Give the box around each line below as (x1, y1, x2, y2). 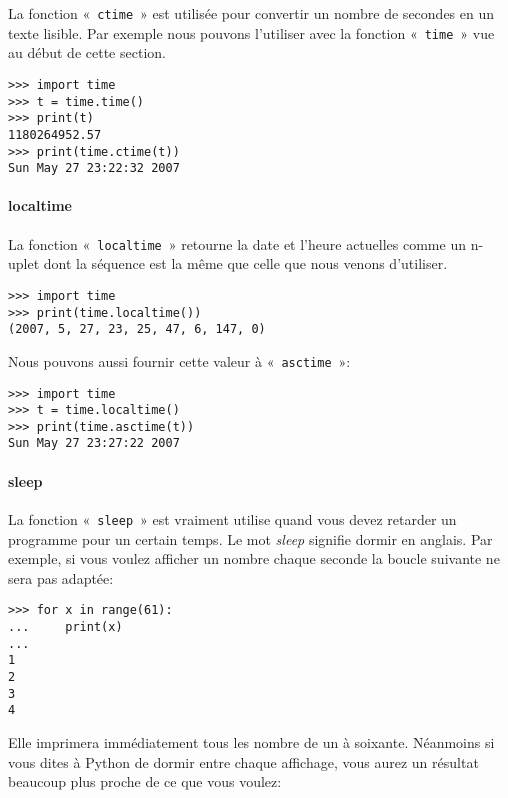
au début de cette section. (8, 42, 166, 63)
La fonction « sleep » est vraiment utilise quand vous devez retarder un (8, 508, 457, 529)
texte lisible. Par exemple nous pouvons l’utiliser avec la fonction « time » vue (8, 22, 495, 43)
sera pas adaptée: (8, 567, 114, 588)
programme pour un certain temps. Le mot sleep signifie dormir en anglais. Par (8, 528, 493, 549)
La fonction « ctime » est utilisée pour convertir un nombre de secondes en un (8, 3, 495, 23)
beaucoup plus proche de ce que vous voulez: (8, 771, 282, 792)
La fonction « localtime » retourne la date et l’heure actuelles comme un (8, 233, 466, 254)
